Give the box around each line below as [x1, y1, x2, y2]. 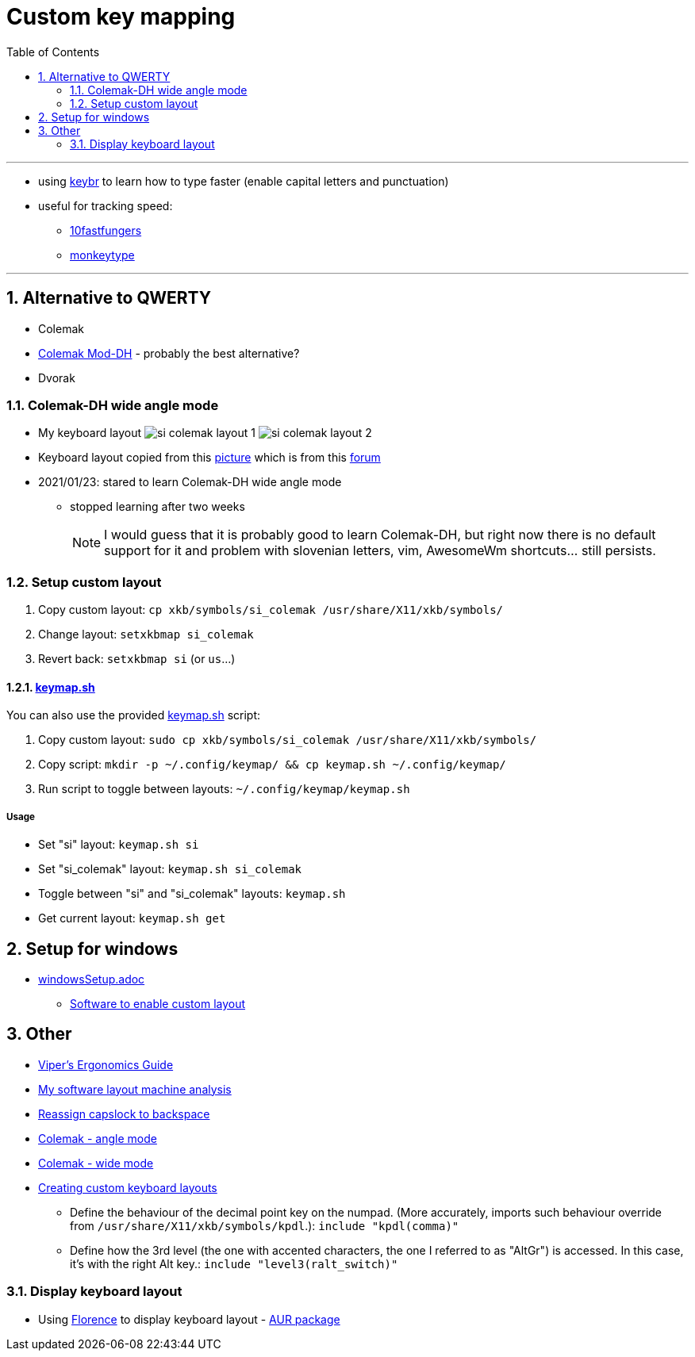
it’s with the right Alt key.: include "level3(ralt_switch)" [70, 1256, 398, 1271]
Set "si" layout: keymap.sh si [38, 838, 199, 852]
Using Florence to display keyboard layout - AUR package [38, 1312, 340, 1326]
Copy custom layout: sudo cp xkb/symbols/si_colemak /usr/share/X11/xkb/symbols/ [38, 733, 537, 747]
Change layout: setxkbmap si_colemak [38, 627, 254, 642]
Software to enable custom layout [70, 996, 246, 1010]
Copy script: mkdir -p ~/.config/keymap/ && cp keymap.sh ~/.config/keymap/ [38, 757, 506, 772]
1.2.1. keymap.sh [6, 680, 95, 694]
